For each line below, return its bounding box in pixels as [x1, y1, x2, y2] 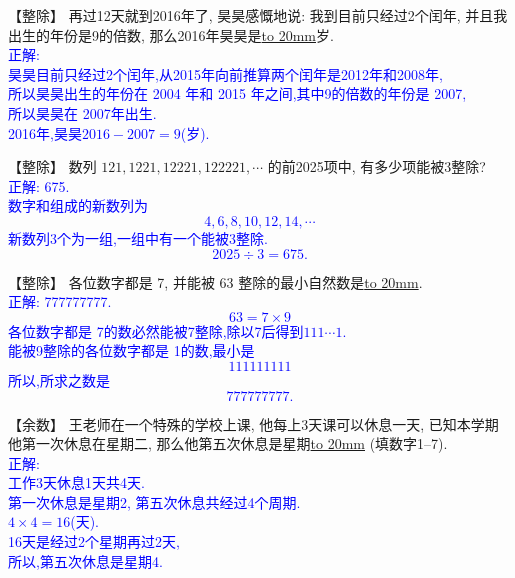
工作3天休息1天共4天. [8, 472, 145, 493]
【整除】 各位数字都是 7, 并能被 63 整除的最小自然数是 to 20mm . [8, 271, 423, 292]
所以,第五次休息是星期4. [8, 550, 163, 571]
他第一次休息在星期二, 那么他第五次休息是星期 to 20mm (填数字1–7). [8, 433, 448, 454]
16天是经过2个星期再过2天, [8, 531, 180, 552]
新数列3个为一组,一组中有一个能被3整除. [8, 227, 268, 248]
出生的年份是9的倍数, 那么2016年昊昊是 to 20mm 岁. [8, 24, 334, 45]
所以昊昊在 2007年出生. [8, 102, 157, 123]
